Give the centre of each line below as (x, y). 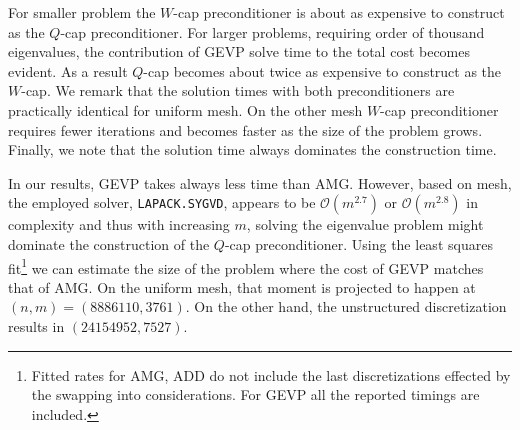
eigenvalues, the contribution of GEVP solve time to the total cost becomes (239, 51)
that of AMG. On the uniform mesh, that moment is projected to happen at (242, 286)
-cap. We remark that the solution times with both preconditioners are (238, 90)
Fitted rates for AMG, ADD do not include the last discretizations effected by (271, 374)
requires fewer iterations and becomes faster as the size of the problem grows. (245, 129)
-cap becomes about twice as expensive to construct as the (322, 70)
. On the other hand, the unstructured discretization (346, 306)
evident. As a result (68, 70)
